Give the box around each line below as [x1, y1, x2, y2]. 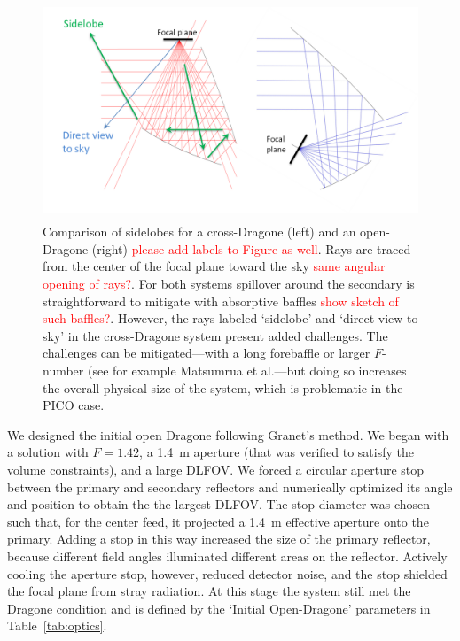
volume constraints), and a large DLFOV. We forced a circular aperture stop [7, 460, 425, 478]
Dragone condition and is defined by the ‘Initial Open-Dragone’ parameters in [7, 599, 431, 617]
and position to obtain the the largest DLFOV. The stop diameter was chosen [7, 495, 431, 514]
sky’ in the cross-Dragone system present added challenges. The [43, 326, 388, 344]
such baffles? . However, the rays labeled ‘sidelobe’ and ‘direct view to [43, 309, 418, 328]
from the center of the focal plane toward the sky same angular [43, 257, 386, 275]
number [43, 361, 84, 379]
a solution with [7, 443, 89, 461]
